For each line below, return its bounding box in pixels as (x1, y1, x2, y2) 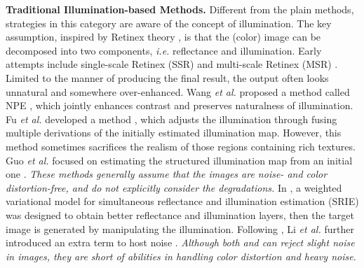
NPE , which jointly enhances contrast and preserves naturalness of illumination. (6, 98, 353, 113)
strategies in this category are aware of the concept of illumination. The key (6, 15, 332, 30)
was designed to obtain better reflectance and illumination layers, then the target (6, 207, 354, 222)
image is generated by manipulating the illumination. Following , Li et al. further (6, 221, 354, 236)
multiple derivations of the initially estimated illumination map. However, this (6, 125, 342, 140)
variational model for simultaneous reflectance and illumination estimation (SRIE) (6, 194, 359, 209)
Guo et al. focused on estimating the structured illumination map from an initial (6, 153, 353, 167)
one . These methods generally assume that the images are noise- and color (6, 167, 328, 181)
